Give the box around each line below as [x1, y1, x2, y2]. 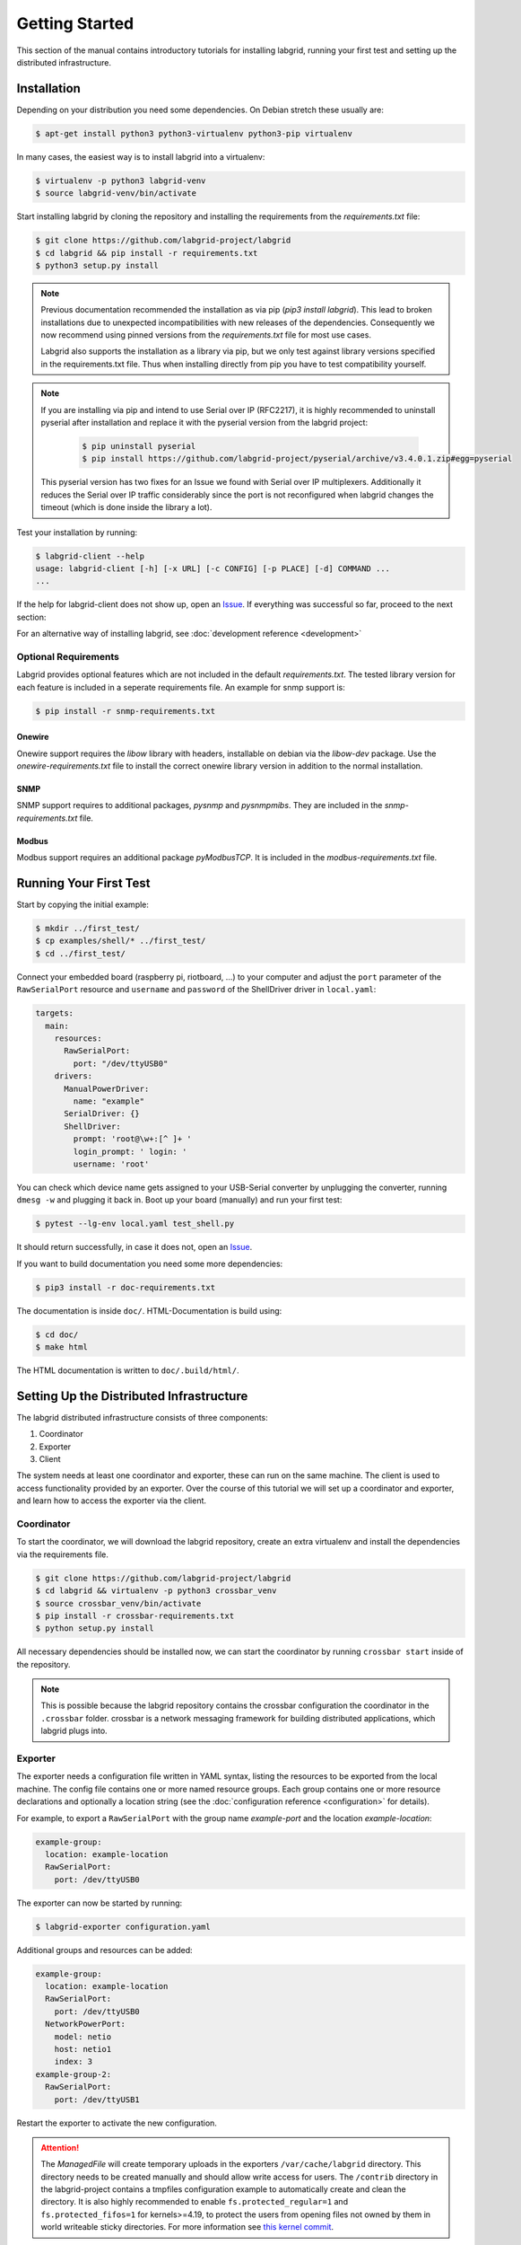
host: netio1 [54, 2044, 112, 2054]
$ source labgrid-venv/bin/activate [35, 189, 197, 198]
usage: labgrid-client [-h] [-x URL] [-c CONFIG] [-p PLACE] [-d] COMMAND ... [35, 563, 390, 574]
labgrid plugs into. [40, 1725, 108, 1737]
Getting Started [16, 13, 135, 33]
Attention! [40, 2142, 80, 2153]
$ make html [35, 1342, 89, 1351]
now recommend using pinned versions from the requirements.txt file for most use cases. [40, 330, 372, 340]
